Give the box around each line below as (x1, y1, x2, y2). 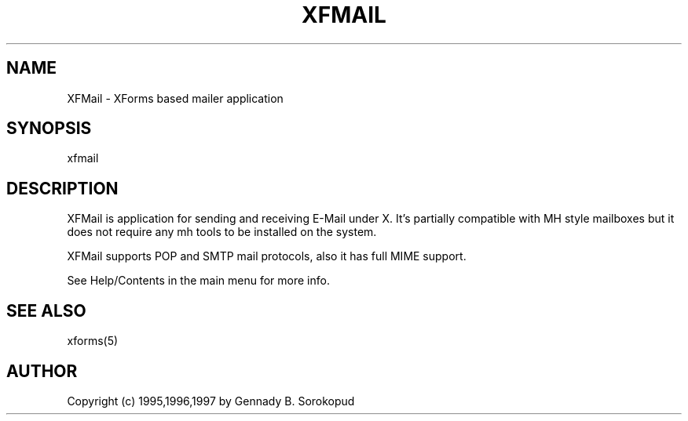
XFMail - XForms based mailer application (67, 91, 284, 105)
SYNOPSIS (6, 118, 92, 139)
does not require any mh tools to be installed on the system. (67, 225, 377, 239)
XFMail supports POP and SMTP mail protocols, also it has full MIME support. (67, 249, 467, 263)
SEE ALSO (6, 300, 86, 321)
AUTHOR (6, 361, 78, 381)
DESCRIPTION (6, 178, 119, 198)
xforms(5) (67, 334, 119, 348)
